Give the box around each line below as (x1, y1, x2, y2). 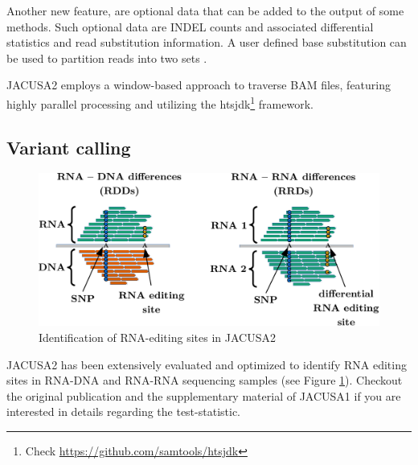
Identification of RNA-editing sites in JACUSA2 (39, 329, 276, 346)
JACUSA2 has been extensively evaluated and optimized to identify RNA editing (6, 356, 407, 372)
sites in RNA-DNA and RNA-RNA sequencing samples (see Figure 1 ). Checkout (6, 372, 403, 389)
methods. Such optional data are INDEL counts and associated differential (6, 18, 374, 35)
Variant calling (6, 134, 131, 159)
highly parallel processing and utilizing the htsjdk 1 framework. (6, 93, 313, 112)
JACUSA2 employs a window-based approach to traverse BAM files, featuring (6, 76, 391, 93)
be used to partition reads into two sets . (6, 49, 207, 66)
